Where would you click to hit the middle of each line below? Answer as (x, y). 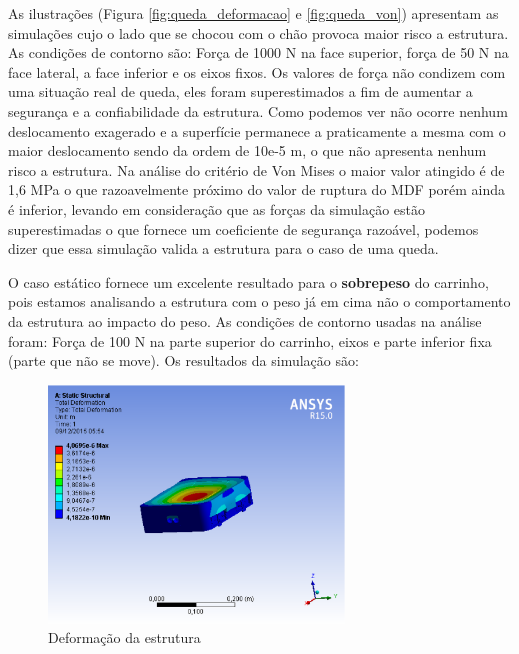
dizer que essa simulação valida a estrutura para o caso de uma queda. (223, 248)
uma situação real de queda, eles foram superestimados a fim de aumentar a (240, 91)
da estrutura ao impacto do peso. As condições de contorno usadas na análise (245, 320)
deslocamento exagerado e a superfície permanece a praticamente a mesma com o (257, 130)
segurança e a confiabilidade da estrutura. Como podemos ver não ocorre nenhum (258, 110)
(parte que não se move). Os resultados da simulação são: (183, 360)
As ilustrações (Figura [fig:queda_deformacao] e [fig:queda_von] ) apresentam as (253, 13)
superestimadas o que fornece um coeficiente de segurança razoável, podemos (243, 228)
